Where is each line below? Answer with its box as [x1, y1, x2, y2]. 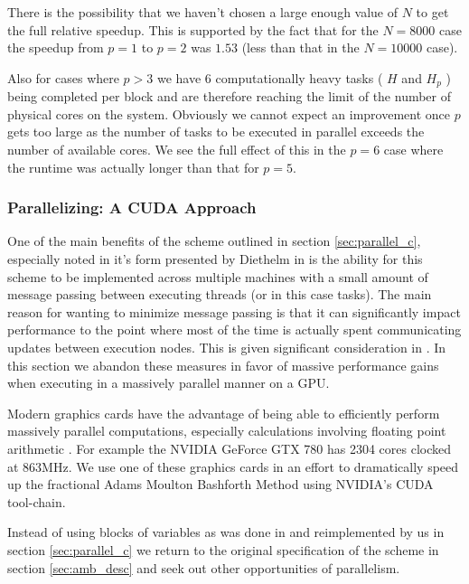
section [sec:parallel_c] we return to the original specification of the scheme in [7, 540, 439, 559]
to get [416, 3, 449, 21]
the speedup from [7, 38, 104, 57]
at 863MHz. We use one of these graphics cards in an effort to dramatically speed [7, 457, 459, 476]
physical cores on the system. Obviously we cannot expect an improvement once [7, 104, 451, 123]
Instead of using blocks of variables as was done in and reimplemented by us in [7, 523, 445, 542]
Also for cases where [7, 68, 119, 87]
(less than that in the [241, 38, 360, 57]
